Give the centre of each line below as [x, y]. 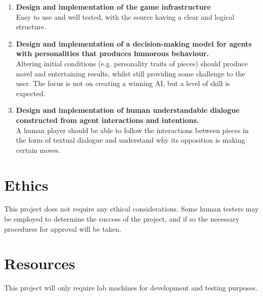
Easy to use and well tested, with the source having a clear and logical [125, 16]
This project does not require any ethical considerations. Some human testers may [131, 209]
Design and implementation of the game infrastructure [113, 7]
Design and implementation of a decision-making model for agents [134, 43]
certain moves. [38, 150]
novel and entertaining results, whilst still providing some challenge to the [130, 73]
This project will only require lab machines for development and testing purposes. [131, 288]
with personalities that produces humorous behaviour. [113, 53]
